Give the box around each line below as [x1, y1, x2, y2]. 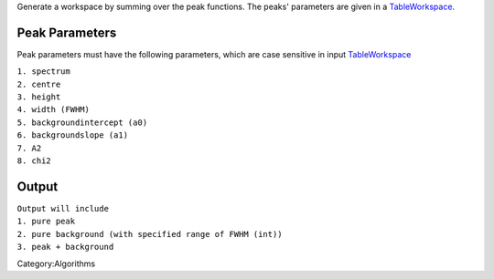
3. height [16, 92, 61, 102]
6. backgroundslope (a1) [16, 130, 128, 140]
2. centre [16, 78, 61, 89]
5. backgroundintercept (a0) [16, 117, 148, 128]
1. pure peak [16, 216, 76, 227]
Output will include [16, 203, 110, 213]
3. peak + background [16, 242, 114, 253]
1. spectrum [16, 67, 70, 77]
